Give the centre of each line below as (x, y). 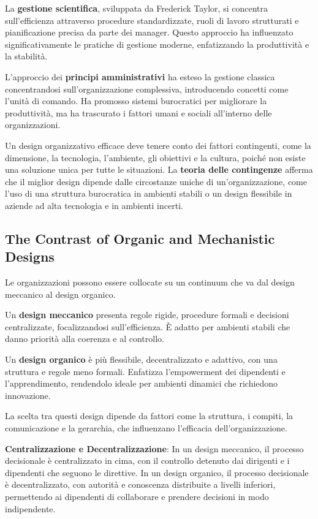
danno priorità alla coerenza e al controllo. (85, 339)
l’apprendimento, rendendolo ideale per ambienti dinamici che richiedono (142, 383)
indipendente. (30, 508)
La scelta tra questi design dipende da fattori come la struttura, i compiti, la (149, 416)
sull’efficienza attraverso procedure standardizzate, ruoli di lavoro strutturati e (152, 20)
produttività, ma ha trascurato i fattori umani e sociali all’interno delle (138, 112)
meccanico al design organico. (60, 294)
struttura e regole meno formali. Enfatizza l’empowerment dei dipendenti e (145, 371)
